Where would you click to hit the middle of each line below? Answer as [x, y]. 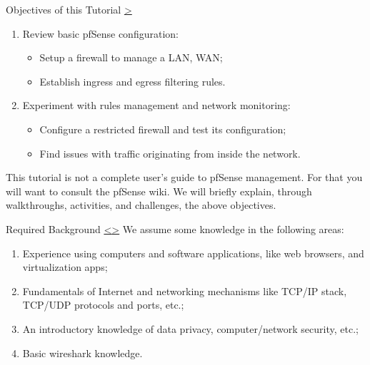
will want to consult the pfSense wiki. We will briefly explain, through [159, 191]
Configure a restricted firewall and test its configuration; [163, 129]
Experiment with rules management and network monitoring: [156, 105]
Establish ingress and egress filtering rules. [132, 81]
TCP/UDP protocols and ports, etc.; [103, 305]
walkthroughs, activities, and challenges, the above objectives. [141, 205]
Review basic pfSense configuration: [100, 33]
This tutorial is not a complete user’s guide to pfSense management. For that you [184, 177]
